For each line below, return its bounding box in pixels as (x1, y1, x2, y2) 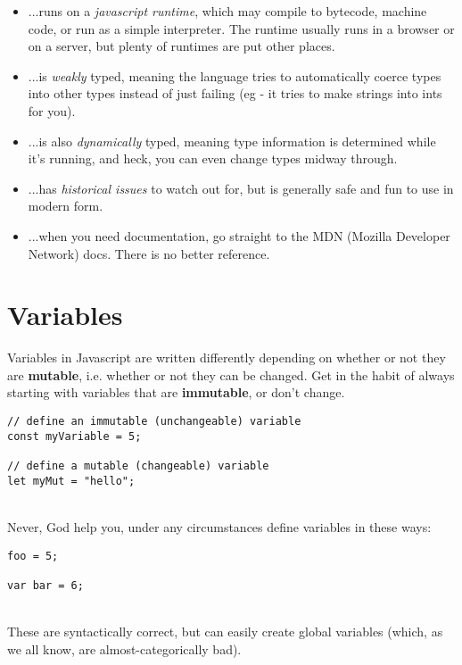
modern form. (28, 196, 103, 215)
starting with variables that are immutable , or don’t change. (7, 383, 345, 402)
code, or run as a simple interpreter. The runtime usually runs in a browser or (28, 19, 455, 37)
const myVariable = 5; (7, 429, 142, 443)
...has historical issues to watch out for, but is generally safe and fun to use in (28, 179, 454, 197)
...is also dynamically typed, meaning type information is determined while (28, 131, 436, 150)
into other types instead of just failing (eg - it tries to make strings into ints (28, 84, 442, 103)
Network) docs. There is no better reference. (28, 244, 270, 262)
